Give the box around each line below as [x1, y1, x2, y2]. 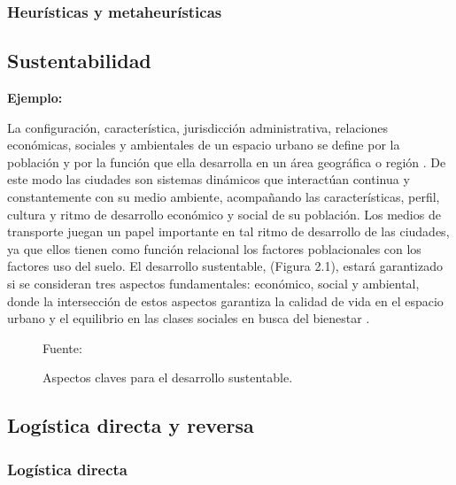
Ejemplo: [7, 89, 63, 107]
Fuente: [43, 338, 82, 357]
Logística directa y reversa [7, 412, 254, 439]
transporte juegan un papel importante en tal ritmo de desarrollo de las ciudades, [7, 222, 450, 241]
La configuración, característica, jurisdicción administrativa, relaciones [7, 118, 389, 136]
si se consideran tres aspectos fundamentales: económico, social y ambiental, [7, 273, 420, 292]
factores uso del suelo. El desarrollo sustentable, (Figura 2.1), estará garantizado [7, 257, 443, 275]
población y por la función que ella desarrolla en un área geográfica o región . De [7, 152, 446, 171]
